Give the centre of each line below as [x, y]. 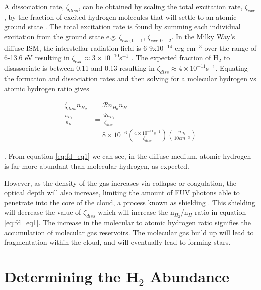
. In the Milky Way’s [203, 36]
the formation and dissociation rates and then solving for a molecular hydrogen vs [130, 78]
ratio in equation [221, 212]
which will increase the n [136, 212]
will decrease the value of [43, 212]
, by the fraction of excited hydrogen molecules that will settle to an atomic [120, 16]
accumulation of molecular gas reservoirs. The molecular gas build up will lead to [129, 232]
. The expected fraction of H [175, 57]
